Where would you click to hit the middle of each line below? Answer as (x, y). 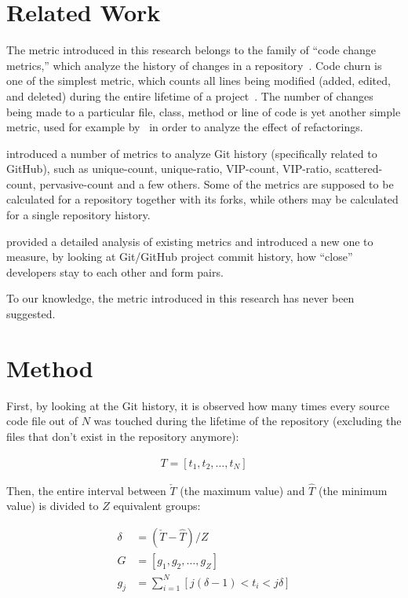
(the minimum (353, 490)
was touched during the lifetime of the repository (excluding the (248, 421)
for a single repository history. (78, 215)
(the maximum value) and (242, 490)
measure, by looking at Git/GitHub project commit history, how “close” (180, 257)
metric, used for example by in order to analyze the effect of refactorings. (185, 127)
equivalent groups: (157, 506)
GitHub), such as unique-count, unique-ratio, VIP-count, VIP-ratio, (169, 169)
